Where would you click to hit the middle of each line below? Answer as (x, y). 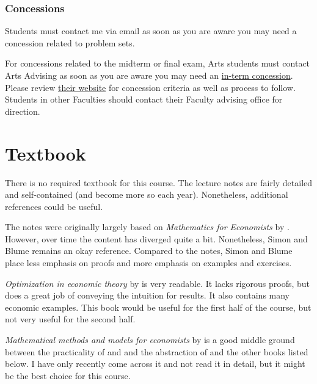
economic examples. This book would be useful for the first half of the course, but (158, 307)
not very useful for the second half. (70, 319)
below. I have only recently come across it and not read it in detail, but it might (155, 364)
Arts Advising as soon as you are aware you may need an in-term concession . (149, 75)
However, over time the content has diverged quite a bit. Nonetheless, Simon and (156, 238)
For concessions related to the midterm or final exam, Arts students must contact (158, 63)
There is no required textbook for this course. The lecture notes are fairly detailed (159, 182)
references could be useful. (54, 206)
